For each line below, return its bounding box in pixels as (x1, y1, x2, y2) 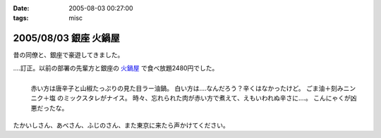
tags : (13, 14, 29, 23)
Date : (13, 4, 30, 12)
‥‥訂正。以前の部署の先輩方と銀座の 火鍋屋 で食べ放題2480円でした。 (13, 63, 219, 72)
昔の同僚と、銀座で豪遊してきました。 (13, 51, 124, 59)
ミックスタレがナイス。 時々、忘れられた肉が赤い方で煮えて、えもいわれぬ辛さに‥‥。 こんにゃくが (63, 94, 351, 102)
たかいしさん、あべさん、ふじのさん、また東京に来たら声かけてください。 (13, 120, 229, 130)
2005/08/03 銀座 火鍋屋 (13, 32, 120, 44)
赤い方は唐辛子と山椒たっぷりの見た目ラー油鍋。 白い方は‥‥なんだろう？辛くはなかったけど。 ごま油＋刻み (30, 84, 344, 92)
